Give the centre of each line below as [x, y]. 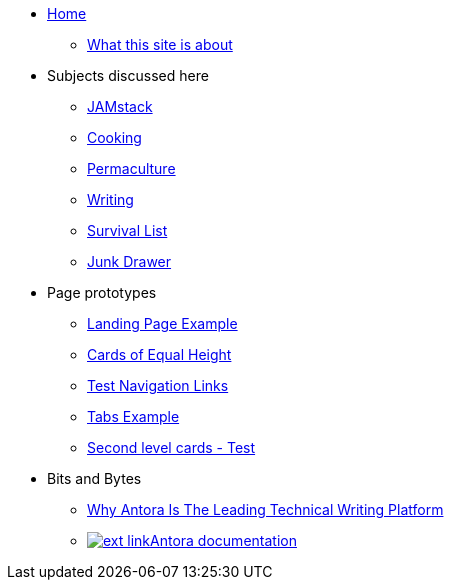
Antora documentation [223, 540]
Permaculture [131, 168]
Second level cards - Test [171, 447]
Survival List [127, 230]
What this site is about [160, 44]
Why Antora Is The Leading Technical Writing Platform [265, 509]
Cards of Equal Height [159, 354]
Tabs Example [133, 416]
